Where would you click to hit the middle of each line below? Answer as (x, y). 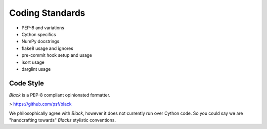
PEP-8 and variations (43, 28)
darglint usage (36, 69)
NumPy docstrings (40, 42)
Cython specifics (39, 34)
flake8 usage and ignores (47, 48)
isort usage (33, 62)
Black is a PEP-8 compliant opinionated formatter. (60, 95)
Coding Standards (47, 13)
